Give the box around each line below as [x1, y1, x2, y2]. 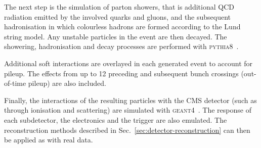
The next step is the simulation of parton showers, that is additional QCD [4, 2, 234, 12]
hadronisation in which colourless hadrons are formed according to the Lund [4, 21, 241, 32]
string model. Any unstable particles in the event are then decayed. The [4, 31, 227, 41]
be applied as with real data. [4, 134, 93, 145]
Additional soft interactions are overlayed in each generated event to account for [4, 58, 253, 68]
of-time [4, 78, 26, 88]
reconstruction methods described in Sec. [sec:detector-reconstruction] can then [4, 124, 250, 135]
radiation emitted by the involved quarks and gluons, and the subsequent [4, 11, 231, 22]
